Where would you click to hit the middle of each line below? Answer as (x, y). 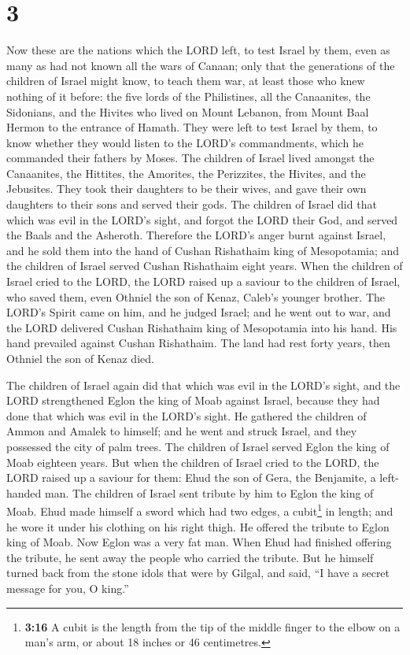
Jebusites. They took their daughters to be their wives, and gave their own (187, 189)
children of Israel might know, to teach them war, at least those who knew (186, 81)
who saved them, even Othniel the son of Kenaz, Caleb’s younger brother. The (196, 296)
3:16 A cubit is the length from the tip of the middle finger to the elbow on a (212, 626)
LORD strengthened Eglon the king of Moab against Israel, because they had (193, 400)
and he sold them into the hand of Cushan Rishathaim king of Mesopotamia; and (203, 250)
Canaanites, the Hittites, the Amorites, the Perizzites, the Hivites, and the (186, 173)
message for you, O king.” (68, 588)
